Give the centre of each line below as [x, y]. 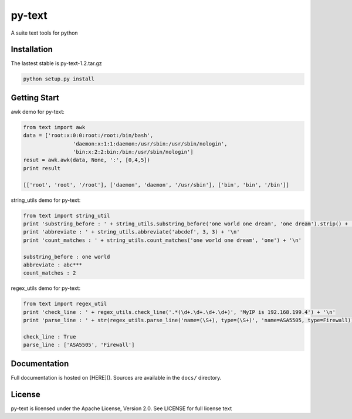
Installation [32, 50]
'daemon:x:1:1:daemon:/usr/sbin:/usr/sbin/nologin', [150, 143]
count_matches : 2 [50, 273]
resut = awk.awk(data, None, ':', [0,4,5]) [87, 160]
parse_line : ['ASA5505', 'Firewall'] [79, 345]
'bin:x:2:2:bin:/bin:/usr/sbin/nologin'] [133, 152]
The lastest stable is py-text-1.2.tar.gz [56, 63]
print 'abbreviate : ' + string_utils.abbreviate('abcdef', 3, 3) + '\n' [131, 232]
